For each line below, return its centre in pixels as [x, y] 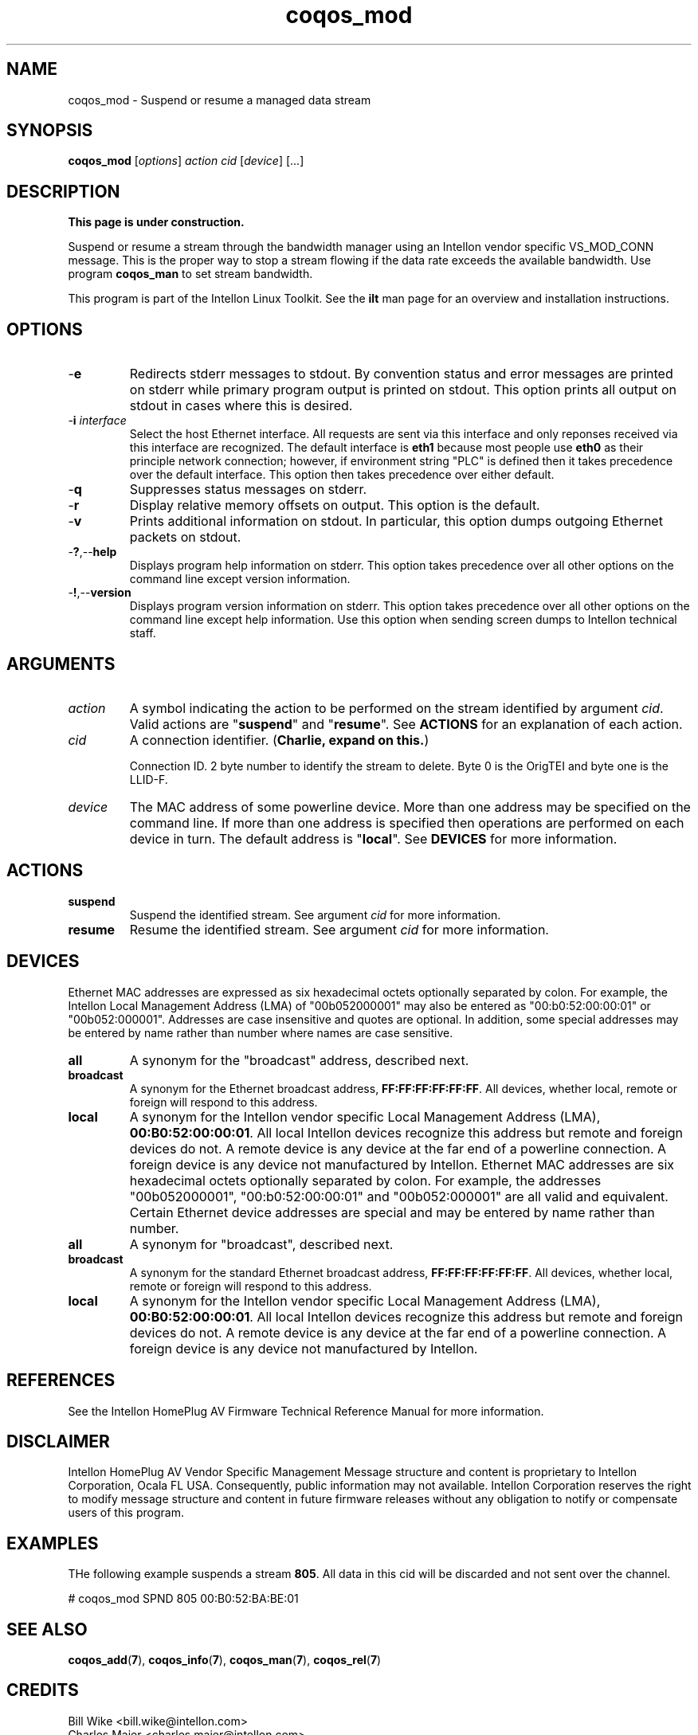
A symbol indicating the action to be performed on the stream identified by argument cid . [396, 708]
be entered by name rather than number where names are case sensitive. [261, 1032]
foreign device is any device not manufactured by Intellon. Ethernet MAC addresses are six [402, 1164]
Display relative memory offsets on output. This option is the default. [335, 505]
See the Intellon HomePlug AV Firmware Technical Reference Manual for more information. [306, 1411]
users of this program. [126, 1513]
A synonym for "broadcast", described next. [261, 1244]
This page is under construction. [156, 222]
